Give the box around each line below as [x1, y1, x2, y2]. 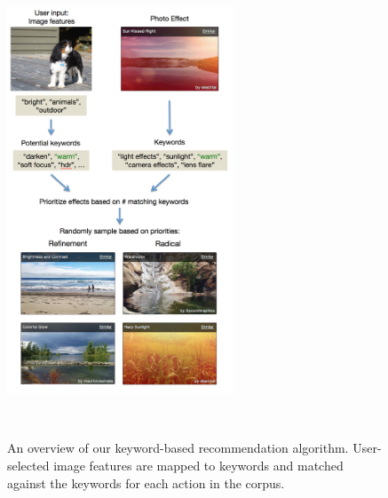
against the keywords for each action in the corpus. [7, 473, 285, 492]
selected [7, 455, 50, 474]
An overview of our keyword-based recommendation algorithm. [7, 439, 349, 457]
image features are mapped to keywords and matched [53, 455, 344, 474]
